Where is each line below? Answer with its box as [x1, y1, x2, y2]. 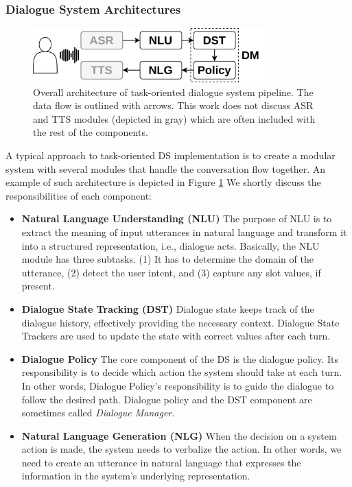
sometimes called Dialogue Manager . [21, 405, 175, 420]
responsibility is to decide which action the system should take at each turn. [21, 365, 342, 379]
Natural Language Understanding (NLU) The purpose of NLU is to [21, 211, 332, 226]
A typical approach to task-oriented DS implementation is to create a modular [5, 148, 336, 163]
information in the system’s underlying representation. [21, 468, 250, 483]
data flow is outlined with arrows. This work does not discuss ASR [33, 98, 314, 112]
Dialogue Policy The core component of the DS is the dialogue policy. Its [21, 351, 339, 366]
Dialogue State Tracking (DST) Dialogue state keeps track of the [21, 301, 314, 316]
